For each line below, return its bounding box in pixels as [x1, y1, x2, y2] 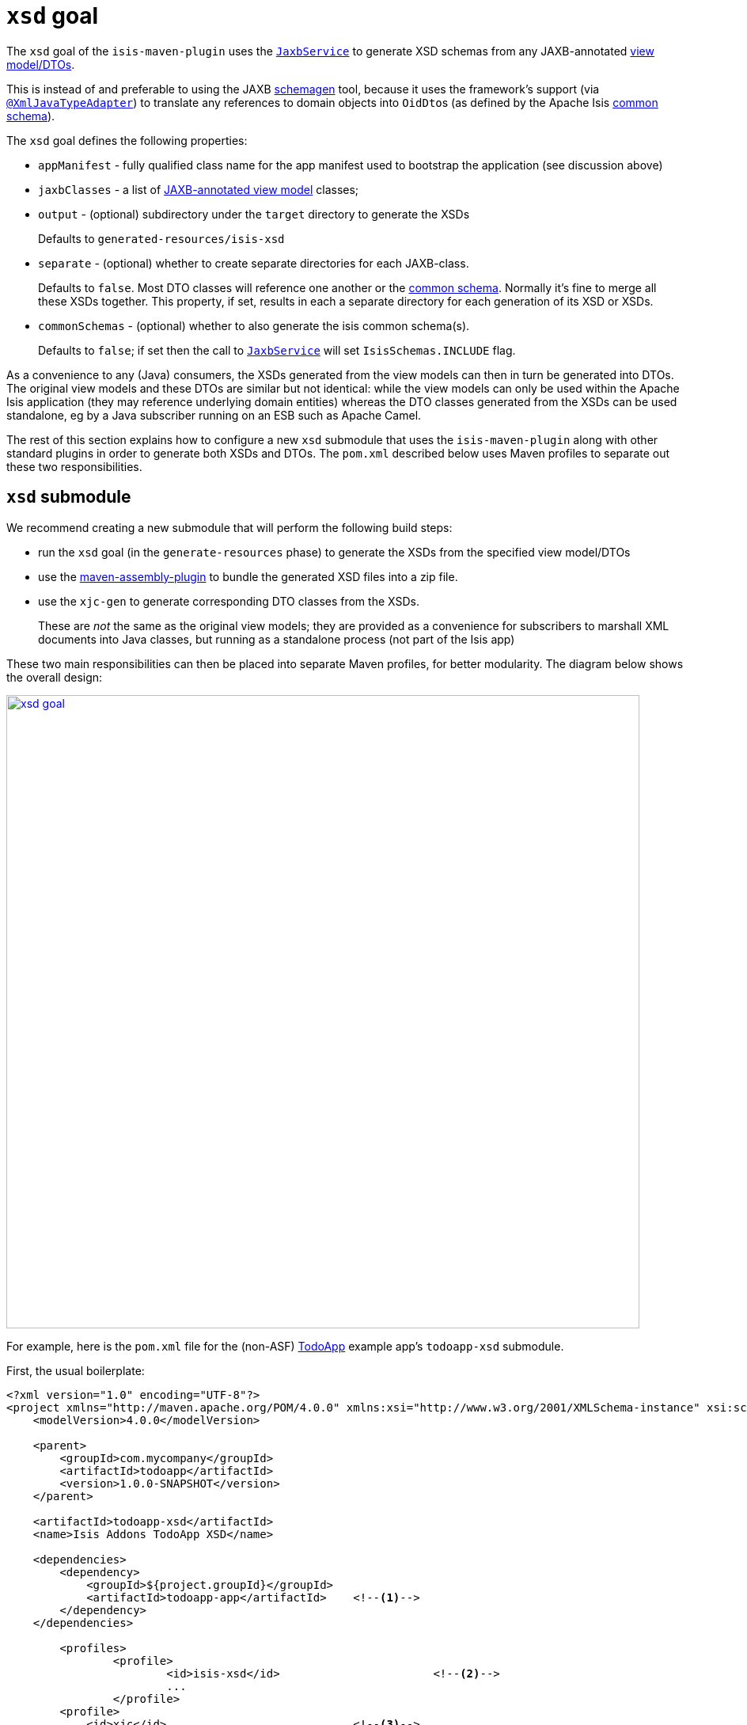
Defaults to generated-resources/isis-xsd [38, 231, 285, 245]
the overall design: [6, 670, 103, 684]
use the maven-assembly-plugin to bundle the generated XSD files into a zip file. [38, 569, 458, 583]
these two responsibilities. [6, 459, 142, 473]
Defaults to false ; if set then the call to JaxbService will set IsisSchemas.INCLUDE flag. [38, 343, 516, 357]
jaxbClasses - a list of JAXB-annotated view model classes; [38, 182, 359, 196]
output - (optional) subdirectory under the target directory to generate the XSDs [38, 207, 470, 221]
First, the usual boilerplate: [6, 1363, 145, 1377]
